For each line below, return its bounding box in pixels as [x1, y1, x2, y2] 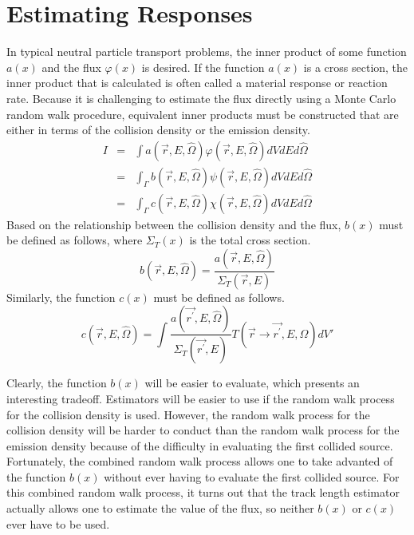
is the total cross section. [189, 232, 311, 248]
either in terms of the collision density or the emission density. [6, 121, 310, 138]
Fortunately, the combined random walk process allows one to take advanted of [6, 453, 393, 470]
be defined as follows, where [6, 232, 143, 248]
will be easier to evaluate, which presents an [144, 374, 360, 391]
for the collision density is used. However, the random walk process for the [6, 406, 370, 422]
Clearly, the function [6, 374, 107, 391]
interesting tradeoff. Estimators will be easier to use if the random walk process [6, 390, 395, 406]
